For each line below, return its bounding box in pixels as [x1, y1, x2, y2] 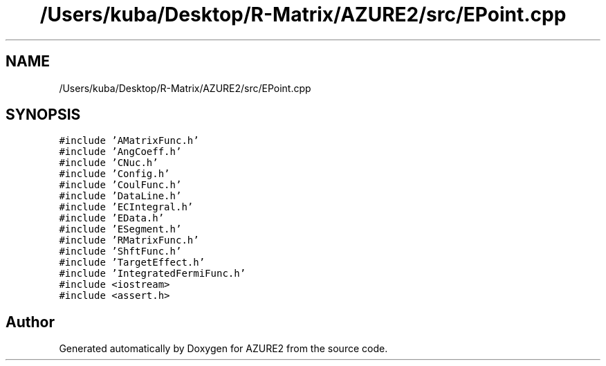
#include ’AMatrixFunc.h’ [59, 135, 199, 147]
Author [6, 313, 55, 331]
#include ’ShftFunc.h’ [59, 246, 182, 257]
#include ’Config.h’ [59, 168, 170, 180]
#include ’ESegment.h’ [59, 223, 182, 235]
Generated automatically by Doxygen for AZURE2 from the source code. [59, 342, 388, 355]
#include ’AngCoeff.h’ [59, 146, 182, 158]
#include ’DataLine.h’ [59, 190, 182, 202]
